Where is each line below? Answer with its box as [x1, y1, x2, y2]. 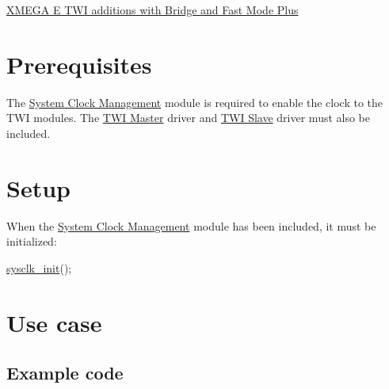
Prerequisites [6, 48, 152, 80]
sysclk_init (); [6, 259, 72, 276]
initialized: [6, 233, 57, 250]
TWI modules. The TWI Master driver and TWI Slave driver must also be [6, 109, 371, 126]
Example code [6, 360, 124, 385]
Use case [6, 306, 102, 338]
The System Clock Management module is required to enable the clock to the [6, 93, 383, 110]
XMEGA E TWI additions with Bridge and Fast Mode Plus [6, 2, 299, 17]
